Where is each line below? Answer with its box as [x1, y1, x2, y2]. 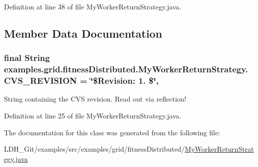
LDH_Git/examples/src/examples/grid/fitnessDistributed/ [4, 144, 185, 154]
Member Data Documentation [4, 25, 163, 41]
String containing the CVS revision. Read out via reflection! [4, 94, 186, 104]
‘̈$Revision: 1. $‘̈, [90, 74, 159, 87]
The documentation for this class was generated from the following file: [4, 127, 220, 137]
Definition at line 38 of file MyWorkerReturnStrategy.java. [4, 1, 181, 11]
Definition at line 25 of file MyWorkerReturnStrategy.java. [4, 111, 181, 121]
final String [4, 52, 50, 64]
